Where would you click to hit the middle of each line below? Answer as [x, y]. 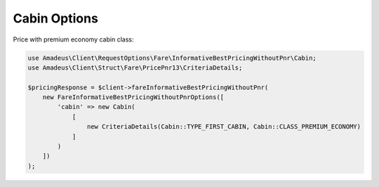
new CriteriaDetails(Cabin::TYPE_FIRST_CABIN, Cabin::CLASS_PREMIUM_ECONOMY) [224, 127]
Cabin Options [55, 18]
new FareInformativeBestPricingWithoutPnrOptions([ [133, 97]
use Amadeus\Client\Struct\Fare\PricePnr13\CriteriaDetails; [135, 67]
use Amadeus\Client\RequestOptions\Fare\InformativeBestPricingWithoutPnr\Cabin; [172, 58]
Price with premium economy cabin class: [73, 39]
